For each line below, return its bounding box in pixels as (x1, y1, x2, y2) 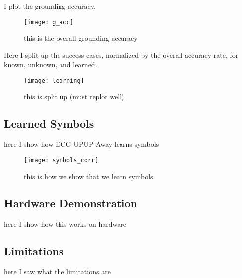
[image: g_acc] (24, 18, 74, 26)
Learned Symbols (4, 115, 94, 131)
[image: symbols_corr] (24, 157, 99, 164)
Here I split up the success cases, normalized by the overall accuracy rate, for (4, 49, 239, 60)
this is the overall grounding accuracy (24, 33, 138, 43)
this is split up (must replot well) (24, 91, 124, 101)
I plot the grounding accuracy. (4, 1, 96, 11)
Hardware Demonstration (4, 195, 137, 210)
